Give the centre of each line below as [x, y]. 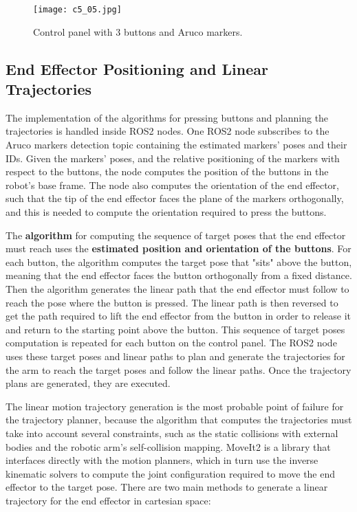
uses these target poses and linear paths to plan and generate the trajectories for [175, 356]
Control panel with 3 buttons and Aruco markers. [138, 31]
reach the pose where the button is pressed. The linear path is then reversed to [172, 302]
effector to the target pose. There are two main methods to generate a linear [167, 487]
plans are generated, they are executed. [88, 383]
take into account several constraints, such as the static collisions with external [172, 433]
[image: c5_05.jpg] [77, 10]
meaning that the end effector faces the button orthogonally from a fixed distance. [179, 275]
